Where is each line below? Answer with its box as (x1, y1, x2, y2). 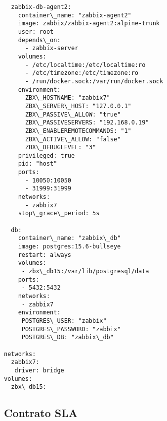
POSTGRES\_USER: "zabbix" (21, 317, 107, 324)
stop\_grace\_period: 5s (18, 210, 100, 217)
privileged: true (18, 152, 75, 159)
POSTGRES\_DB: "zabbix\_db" (21, 334, 114, 341)
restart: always (18, 251, 72, 258)
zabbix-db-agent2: (11, 3, 72, 10)
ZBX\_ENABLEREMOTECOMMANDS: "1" (25, 127, 131, 134)
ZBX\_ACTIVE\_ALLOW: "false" (25, 135, 121, 143)
